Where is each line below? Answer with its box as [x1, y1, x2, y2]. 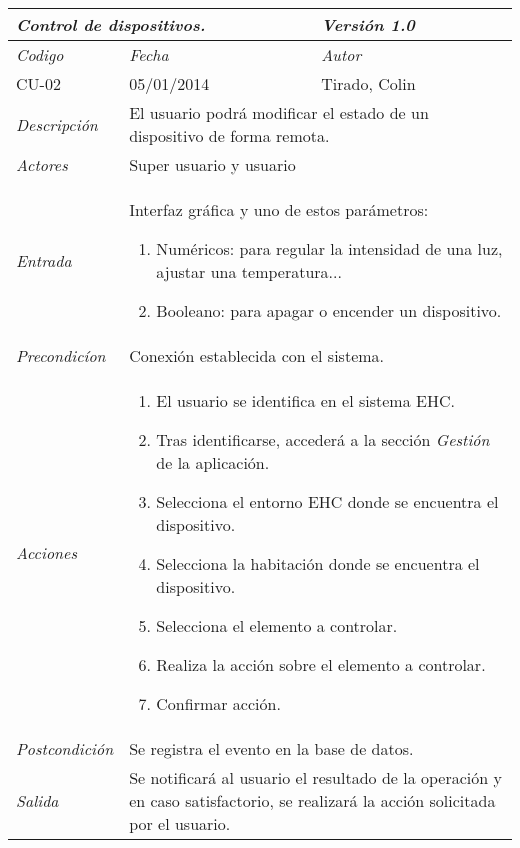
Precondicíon [16, 344, 106, 367]
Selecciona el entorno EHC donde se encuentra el [156, 490, 499, 513]
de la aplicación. [156, 451, 270, 474]
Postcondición [16, 737, 114, 760]
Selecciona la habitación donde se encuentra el [156, 552, 480, 575]
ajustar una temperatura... [156, 260, 342, 283]
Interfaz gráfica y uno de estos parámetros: [129, 198, 429, 221]
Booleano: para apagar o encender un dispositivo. [156, 299, 502, 322]
